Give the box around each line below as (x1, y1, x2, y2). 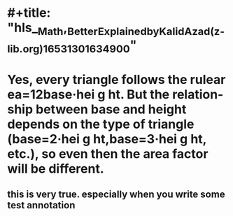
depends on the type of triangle (7, 116, 195, 132)
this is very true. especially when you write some (7, 188, 225, 200)
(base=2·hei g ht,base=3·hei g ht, (7, 131, 207, 147)
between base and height (35, 101, 187, 117)
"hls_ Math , (7, 20, 68, 38)
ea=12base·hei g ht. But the (7, 86, 170, 102)
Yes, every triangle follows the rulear (7, 71, 226, 87)
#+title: (7, 5, 51, 21)
